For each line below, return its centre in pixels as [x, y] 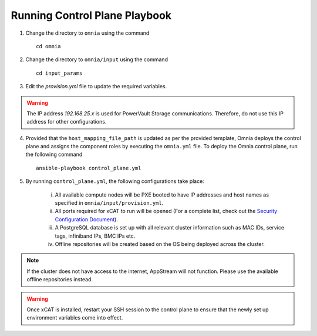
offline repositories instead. [60, 280]
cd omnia [48, 46]
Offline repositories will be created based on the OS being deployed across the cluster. [160, 244]
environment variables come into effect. [75, 318]
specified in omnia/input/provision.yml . [109, 203]
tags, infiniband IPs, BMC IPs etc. [95, 236]
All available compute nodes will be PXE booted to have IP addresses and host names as [162, 195]
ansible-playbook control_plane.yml [89, 168]
